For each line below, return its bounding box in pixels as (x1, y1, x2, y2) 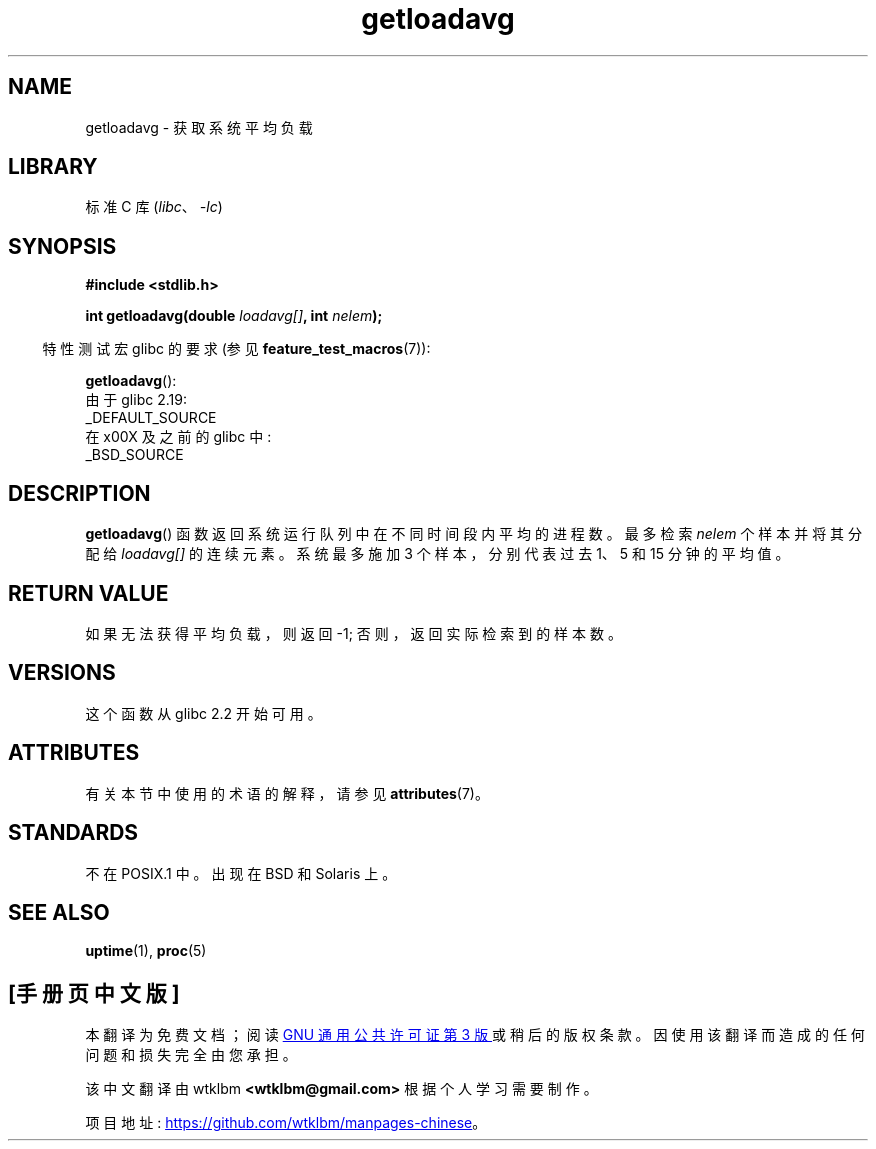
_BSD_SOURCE (85, 446, 184, 464)
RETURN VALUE (8, 580, 169, 606)
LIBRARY (8, 154, 98, 180)
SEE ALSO (8, 899, 110, 925)
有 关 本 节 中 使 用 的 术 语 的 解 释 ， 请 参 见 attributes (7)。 (85, 784, 489, 802)
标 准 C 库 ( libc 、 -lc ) (85, 198, 223, 216)
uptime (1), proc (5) (85, 942, 207, 960)
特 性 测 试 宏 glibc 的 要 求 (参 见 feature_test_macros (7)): (42, 340, 431, 358)
